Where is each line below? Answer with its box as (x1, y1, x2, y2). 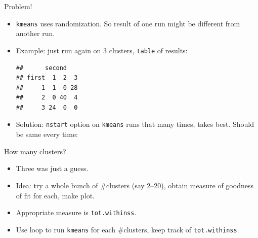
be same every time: (16, 129, 78, 140)
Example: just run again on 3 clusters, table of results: (16, 45, 188, 55)
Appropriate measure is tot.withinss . (16, 207, 137, 218)
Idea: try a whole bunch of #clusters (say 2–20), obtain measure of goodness (16, 180, 253, 190)
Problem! (4, 1, 32, 11)
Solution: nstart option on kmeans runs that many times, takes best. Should (16, 119, 254, 129)
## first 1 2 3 (16, 74, 78, 82)
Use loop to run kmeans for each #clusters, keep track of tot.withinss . (16, 224, 239, 234)
